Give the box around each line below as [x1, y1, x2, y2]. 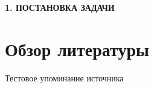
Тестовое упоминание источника [5, 71, 124, 84]
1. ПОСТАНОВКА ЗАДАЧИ [5, 1, 115, 13]
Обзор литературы [5, 36, 149, 61]
